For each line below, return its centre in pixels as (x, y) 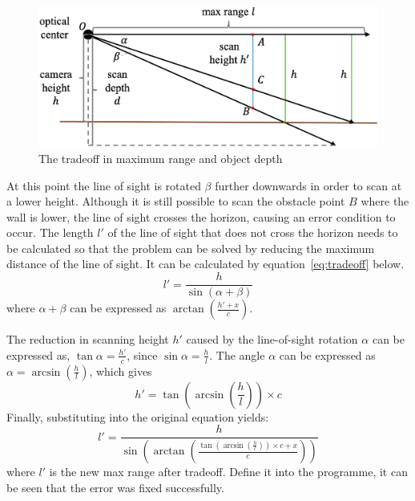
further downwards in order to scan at (308, 185)
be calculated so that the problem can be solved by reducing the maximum (191, 248)
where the (385, 201)
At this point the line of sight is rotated (104, 185)
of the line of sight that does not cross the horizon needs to (253, 232)
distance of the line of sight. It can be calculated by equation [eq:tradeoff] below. (205, 264)
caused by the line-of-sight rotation (272, 339)
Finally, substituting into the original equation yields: (138, 416)
